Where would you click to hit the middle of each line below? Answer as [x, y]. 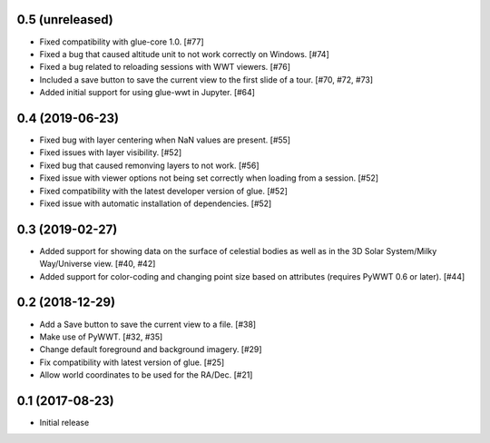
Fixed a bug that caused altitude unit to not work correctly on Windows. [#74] [185, 54]
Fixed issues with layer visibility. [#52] [111, 153]
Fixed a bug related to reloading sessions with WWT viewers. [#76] [165, 67]
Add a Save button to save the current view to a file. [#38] [148, 324]
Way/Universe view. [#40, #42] [98, 264]
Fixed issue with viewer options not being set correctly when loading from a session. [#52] [209, 178]
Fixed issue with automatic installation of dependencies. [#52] [156, 203]
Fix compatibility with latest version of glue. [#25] [132, 362]
